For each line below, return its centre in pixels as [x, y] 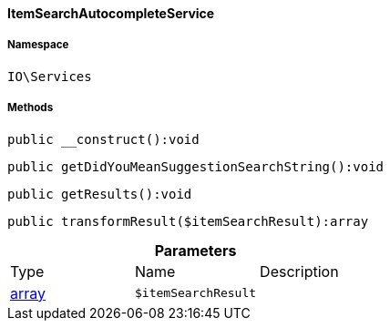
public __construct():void [103, 139]
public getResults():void [100, 194]
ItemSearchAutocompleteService [111, 13]
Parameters [195, 250]
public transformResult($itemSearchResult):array [188, 221]
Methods [31, 108]
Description [299, 271]
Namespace [38, 45]
